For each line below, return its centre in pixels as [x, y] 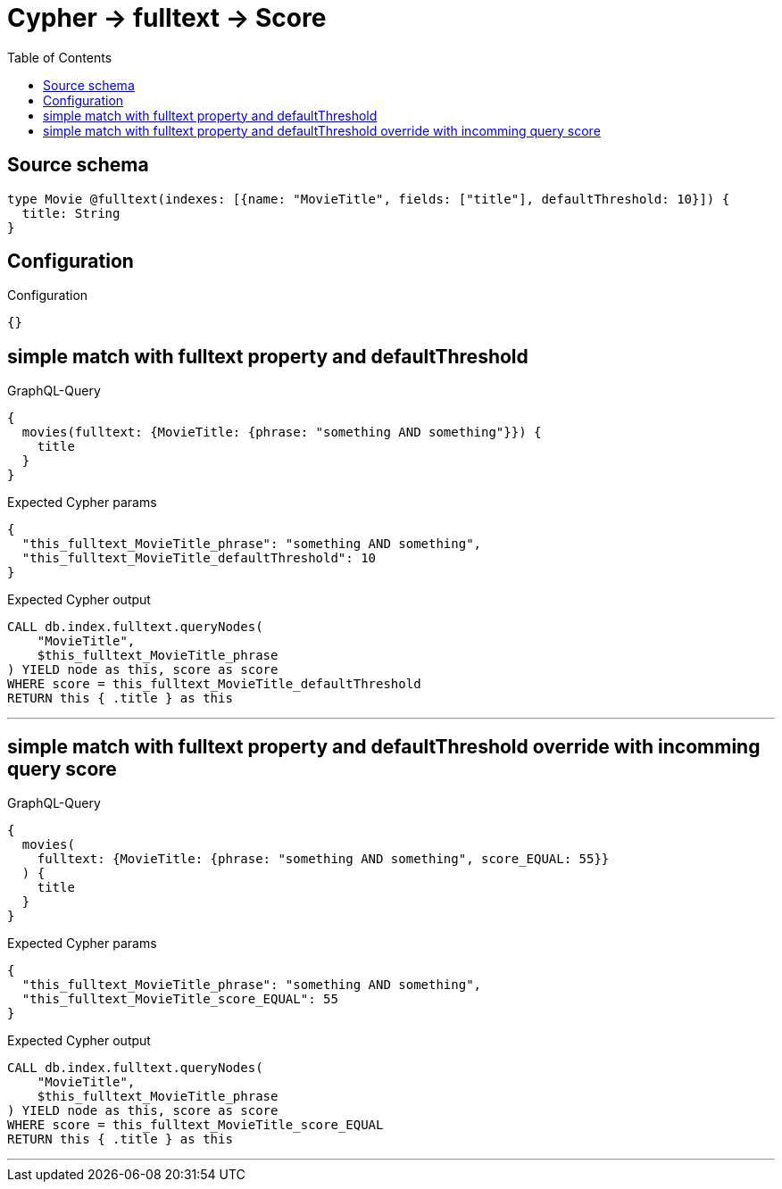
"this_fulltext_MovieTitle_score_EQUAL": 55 [180, 999]
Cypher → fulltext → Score [167, 18]
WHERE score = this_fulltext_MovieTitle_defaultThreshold [214, 684]
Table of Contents [60, 57]
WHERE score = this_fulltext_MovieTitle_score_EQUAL [195, 1125]
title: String [71, 213]
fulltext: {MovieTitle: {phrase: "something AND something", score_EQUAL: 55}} [323, 859]
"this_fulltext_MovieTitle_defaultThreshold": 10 [199, 558]
